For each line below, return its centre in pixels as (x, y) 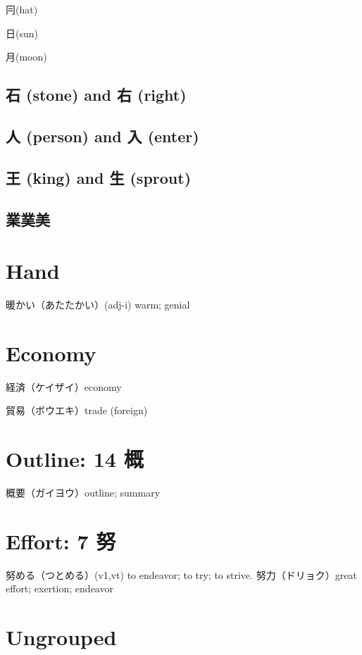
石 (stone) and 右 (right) (96, 95)
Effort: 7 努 (61, 541)
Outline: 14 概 (75, 459)
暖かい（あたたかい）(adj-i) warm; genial (98, 305)
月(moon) (26, 57)
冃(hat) (22, 9)
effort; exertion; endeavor (60, 588)
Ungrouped (61, 637)
